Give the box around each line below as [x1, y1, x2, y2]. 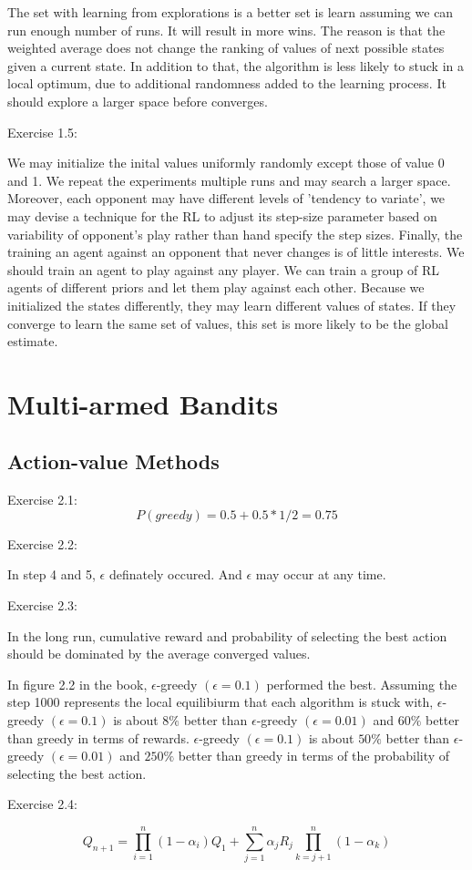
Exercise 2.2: [7, 534, 77, 553]
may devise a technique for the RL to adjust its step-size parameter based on [7, 206, 437, 225]
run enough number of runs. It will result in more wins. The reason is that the [7, 20, 446, 39]
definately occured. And [108, 565, 242, 584]
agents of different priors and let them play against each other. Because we [7, 278, 425, 297]
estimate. [7, 332, 58, 351]
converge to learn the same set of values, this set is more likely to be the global [7, 313, 448, 333]
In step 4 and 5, [7, 565, 96, 584]
